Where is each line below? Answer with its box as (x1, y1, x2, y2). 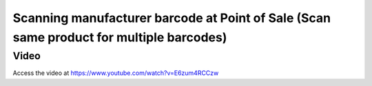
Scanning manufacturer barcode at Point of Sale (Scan (12, 10, 331, 25)
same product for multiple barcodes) (12, 30, 227, 45)
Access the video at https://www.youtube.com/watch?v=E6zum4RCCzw (12, 69, 219, 77)
